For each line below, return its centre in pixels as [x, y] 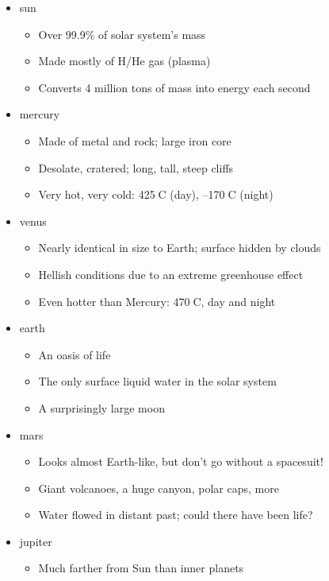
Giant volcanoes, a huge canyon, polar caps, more [159, 488]
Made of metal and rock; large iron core [135, 140]
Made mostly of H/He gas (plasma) [124, 61]
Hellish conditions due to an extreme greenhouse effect [171, 274]
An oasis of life [75, 354]
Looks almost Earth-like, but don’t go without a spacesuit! [181, 461]
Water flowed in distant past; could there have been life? [176, 515]
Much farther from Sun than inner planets [141, 568]
